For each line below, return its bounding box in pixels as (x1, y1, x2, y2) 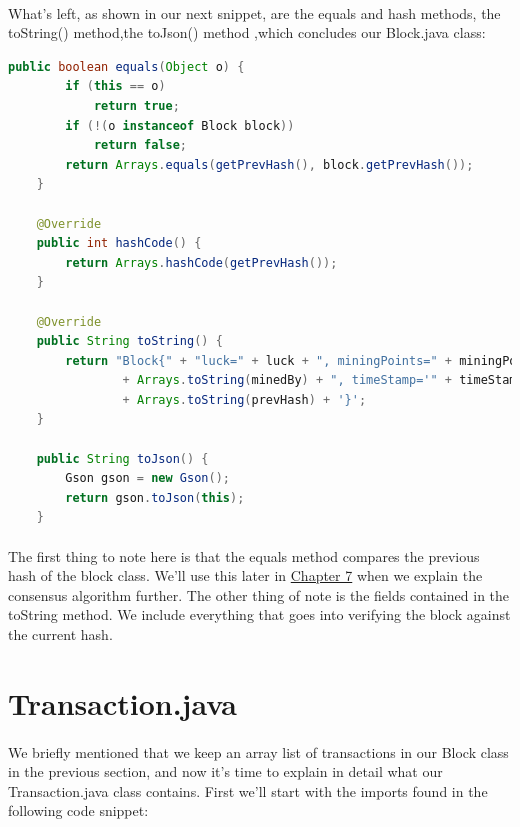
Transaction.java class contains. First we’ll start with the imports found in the (8, 780, 488, 801)
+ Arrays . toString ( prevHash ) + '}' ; (122, 392, 367, 407)
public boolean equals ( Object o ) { (8, 59, 245, 74)
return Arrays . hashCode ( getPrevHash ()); (65, 255, 338, 270)
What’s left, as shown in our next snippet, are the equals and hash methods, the (8, 2, 501, 23)
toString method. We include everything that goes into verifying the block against (8, 604, 511, 625)
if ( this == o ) (65, 79, 166, 94)
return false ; (93, 138, 187, 153)
